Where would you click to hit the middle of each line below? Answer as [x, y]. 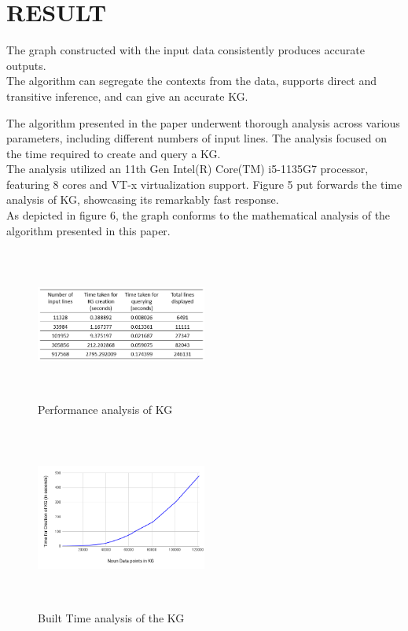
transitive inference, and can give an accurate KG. [127, 96]
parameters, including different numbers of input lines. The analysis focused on [197, 138]
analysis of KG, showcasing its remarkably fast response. [143, 199]
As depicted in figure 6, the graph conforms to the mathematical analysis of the [198, 215]
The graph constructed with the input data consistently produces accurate [186, 50]
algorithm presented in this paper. [88, 230]
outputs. [26, 65]
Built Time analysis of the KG [111, 617]
